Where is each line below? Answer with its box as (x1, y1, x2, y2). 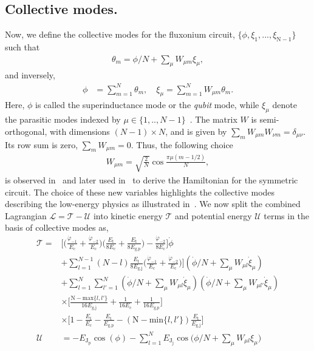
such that (5, 41, 40, 53)
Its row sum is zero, (5, 138, 78, 151)
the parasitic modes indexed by (5, 113, 121, 126)
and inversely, (5, 69, 55, 81)
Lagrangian (5, 209, 47, 222)
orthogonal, (5, 124, 47, 137)
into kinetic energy (93, 209, 163, 222)
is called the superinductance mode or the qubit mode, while (35, 98, 259, 111)
